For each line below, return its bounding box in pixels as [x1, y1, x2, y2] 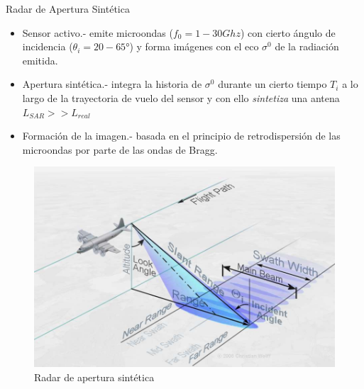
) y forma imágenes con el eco [129, 39, 259, 54]
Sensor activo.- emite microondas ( [22, 25, 173, 40]
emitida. [22, 52, 58, 67]
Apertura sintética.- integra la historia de [22, 77, 202, 91]
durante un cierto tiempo [218, 77, 327, 91]
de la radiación [275, 39, 339, 54]
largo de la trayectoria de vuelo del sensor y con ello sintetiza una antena [22, 90, 340, 105]
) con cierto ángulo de [240, 25, 336, 40]
